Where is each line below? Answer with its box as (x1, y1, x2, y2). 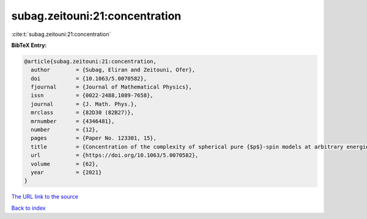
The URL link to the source (11, 193, 79, 201)
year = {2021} (31, 169, 102, 176)
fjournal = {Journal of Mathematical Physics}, (31, 84, 192, 91)
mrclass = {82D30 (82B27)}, (31, 109, 135, 116)
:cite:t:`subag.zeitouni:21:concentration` (11, 31, 111, 38)
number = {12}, (31, 126, 99, 134)
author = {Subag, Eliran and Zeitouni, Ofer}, (31, 66, 196, 73)
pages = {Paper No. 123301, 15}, (31, 135, 157, 142)
